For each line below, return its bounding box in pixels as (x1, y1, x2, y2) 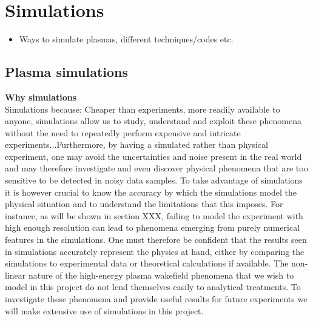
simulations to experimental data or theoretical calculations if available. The (5, 257, 289, 270)
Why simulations (5, 90, 77, 103)
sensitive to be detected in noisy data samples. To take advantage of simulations (5, 174, 303, 187)
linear (5, 268, 26, 281)
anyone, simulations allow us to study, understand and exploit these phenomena (5, 114, 301, 127)
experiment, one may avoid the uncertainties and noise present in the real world (5, 150, 302, 162)
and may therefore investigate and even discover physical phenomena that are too (5, 162, 308, 174)
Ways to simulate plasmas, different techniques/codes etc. (19, 33, 234, 45)
